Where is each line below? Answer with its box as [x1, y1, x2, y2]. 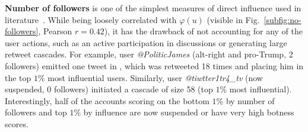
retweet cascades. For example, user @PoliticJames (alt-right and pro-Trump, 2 [5, 48, 293, 60]
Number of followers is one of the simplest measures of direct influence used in [5, 2, 301, 14]
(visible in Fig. [207, 13, 260, 25]
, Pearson [38, 25, 72, 37]
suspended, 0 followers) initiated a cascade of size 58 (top [5, 83, 213, 95]
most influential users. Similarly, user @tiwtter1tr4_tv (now [47, 71, 263, 83]
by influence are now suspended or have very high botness [83, 106, 294, 118]
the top [5, 71, 31, 83]
